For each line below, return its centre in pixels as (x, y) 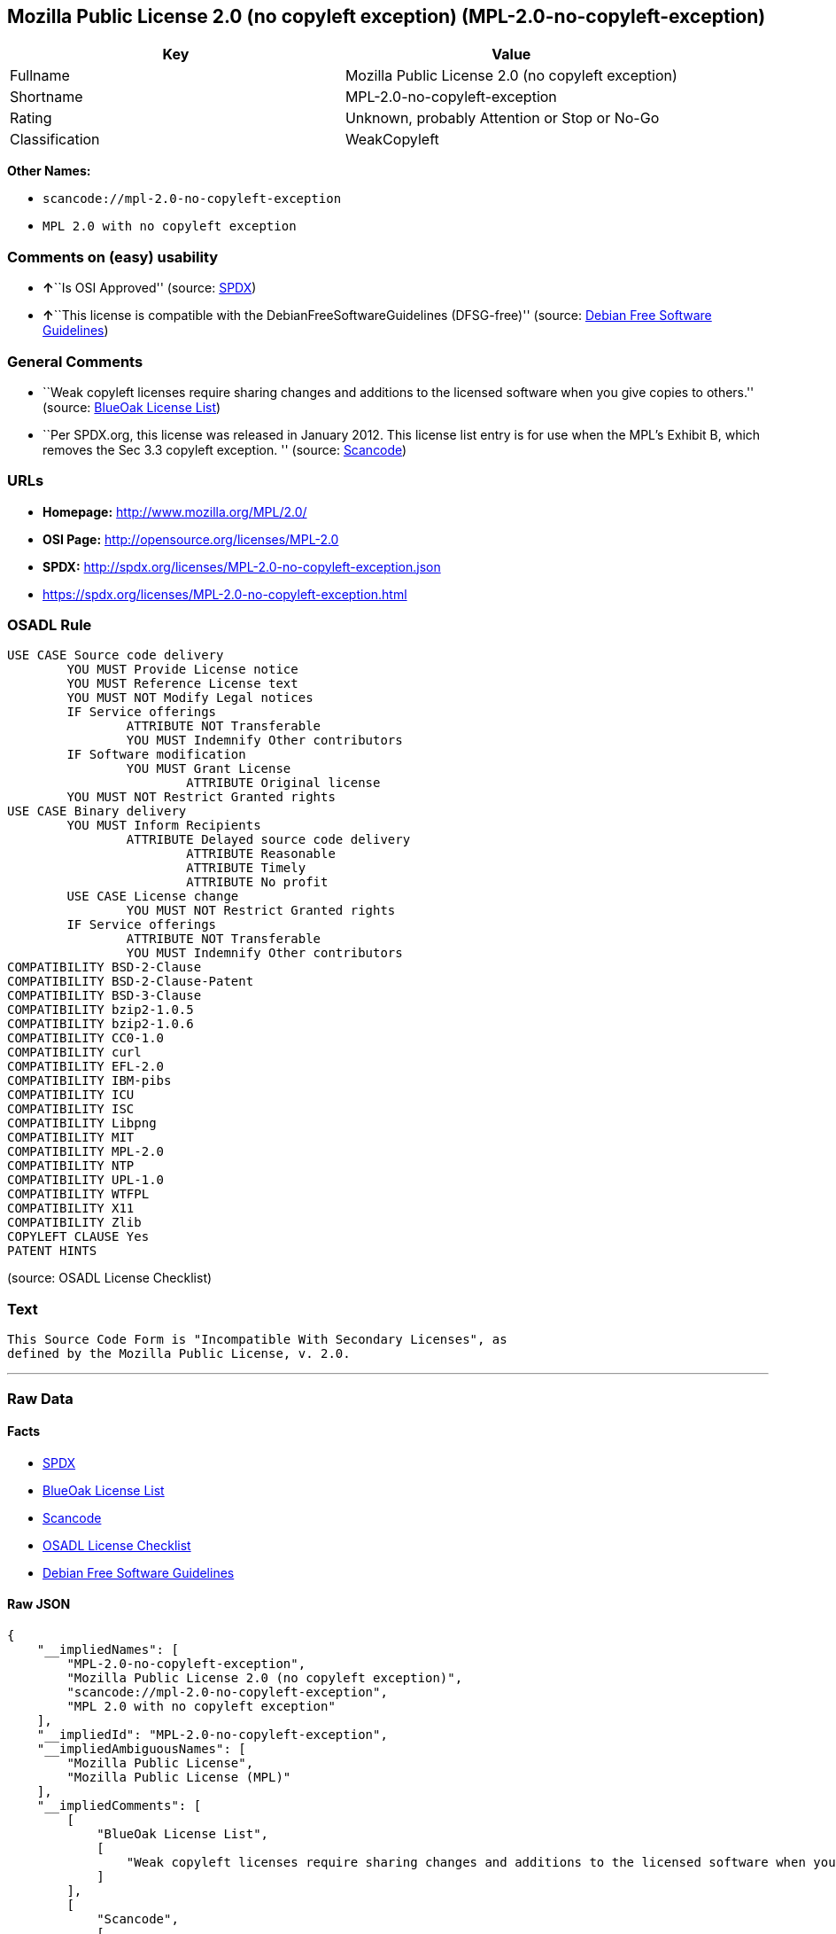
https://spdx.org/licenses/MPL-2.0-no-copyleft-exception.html (225, 594)
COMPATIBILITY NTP (71, 1166)
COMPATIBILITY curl (74, 1053)
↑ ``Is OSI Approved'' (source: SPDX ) (150, 288)
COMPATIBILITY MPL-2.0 (86, 1152)
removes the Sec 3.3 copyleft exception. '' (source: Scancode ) (225, 449)
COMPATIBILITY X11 (71, 1209)
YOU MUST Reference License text (182, 684)
